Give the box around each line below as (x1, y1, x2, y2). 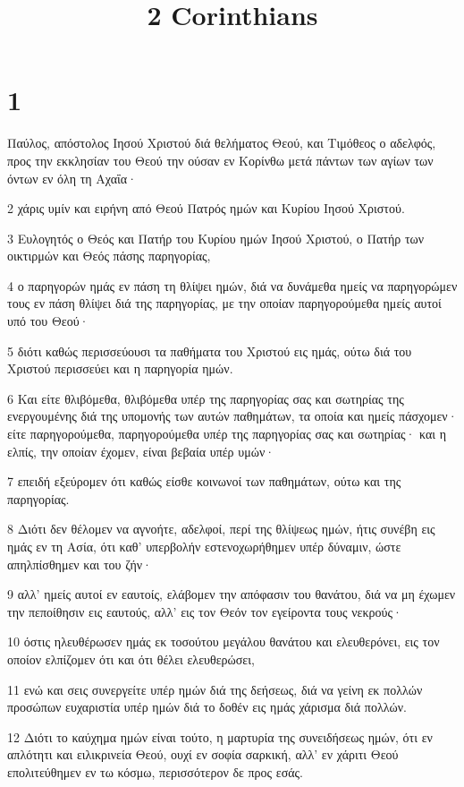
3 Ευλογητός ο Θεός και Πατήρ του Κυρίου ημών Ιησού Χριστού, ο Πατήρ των (7, 228, 425, 247)
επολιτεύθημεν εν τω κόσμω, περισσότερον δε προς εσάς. (7, 762, 303, 781)
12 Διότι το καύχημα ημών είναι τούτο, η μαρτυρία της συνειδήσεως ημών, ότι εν (7, 727, 433, 746)
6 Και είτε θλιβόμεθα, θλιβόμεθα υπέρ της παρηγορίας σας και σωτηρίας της (7, 389, 404, 407)
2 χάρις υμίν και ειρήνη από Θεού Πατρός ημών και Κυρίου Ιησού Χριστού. (7, 199, 405, 218)
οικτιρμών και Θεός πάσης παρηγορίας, (7, 246, 211, 265)
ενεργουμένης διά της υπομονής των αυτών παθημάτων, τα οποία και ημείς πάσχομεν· (7, 406, 458, 425)
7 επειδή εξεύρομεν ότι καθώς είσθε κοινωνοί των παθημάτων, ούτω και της (7, 472, 401, 491)
